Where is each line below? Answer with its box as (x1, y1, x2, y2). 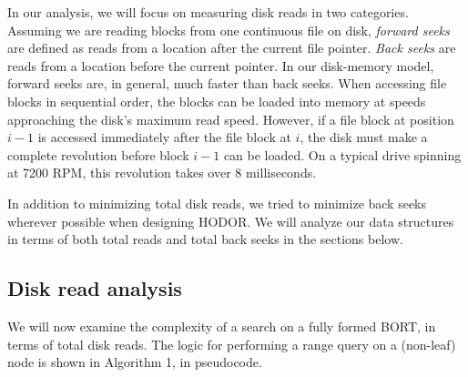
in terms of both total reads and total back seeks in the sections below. (7, 229, 403, 249)
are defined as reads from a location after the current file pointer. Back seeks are (7, 38, 456, 57)
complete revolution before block (7, 145, 189, 164)
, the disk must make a (300, 127, 428, 147)
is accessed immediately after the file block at (37, 127, 291, 147)
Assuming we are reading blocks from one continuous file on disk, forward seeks (7, 20, 450, 39)
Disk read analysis (7, 274, 182, 302)
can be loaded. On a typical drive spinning (223, 145, 462, 164)
